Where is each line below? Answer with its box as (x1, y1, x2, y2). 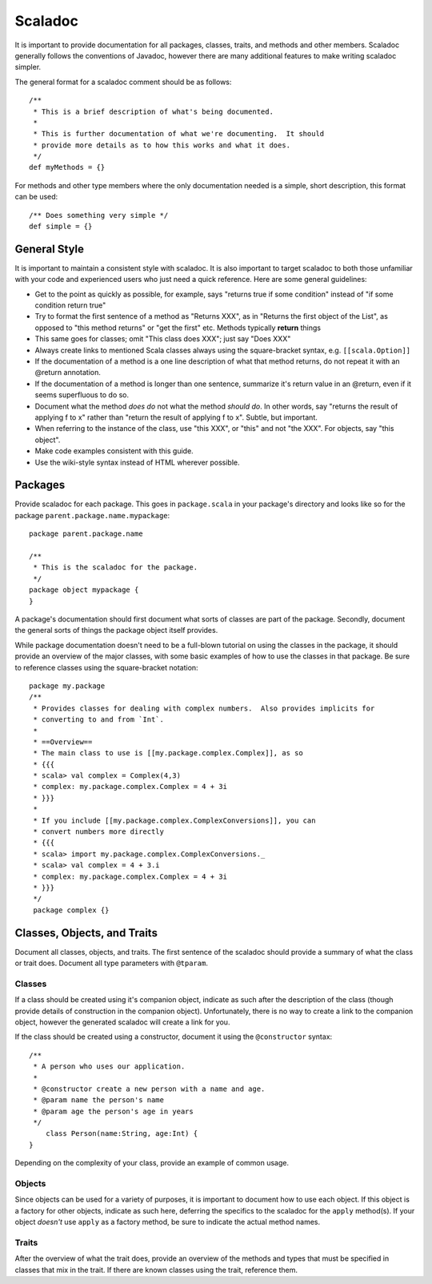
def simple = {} (29, 222, 93, 231)
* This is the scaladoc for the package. (33, 563, 198, 572)
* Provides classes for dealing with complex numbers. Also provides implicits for (33, 703, 375, 713)
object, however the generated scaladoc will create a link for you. (14, 1017, 230, 1027)
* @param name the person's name (33, 1096, 164, 1105)
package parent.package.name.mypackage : (14, 510, 170, 520)
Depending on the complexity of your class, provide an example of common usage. (14, 1158, 290, 1168)
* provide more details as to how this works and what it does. (33, 140, 291, 150)
